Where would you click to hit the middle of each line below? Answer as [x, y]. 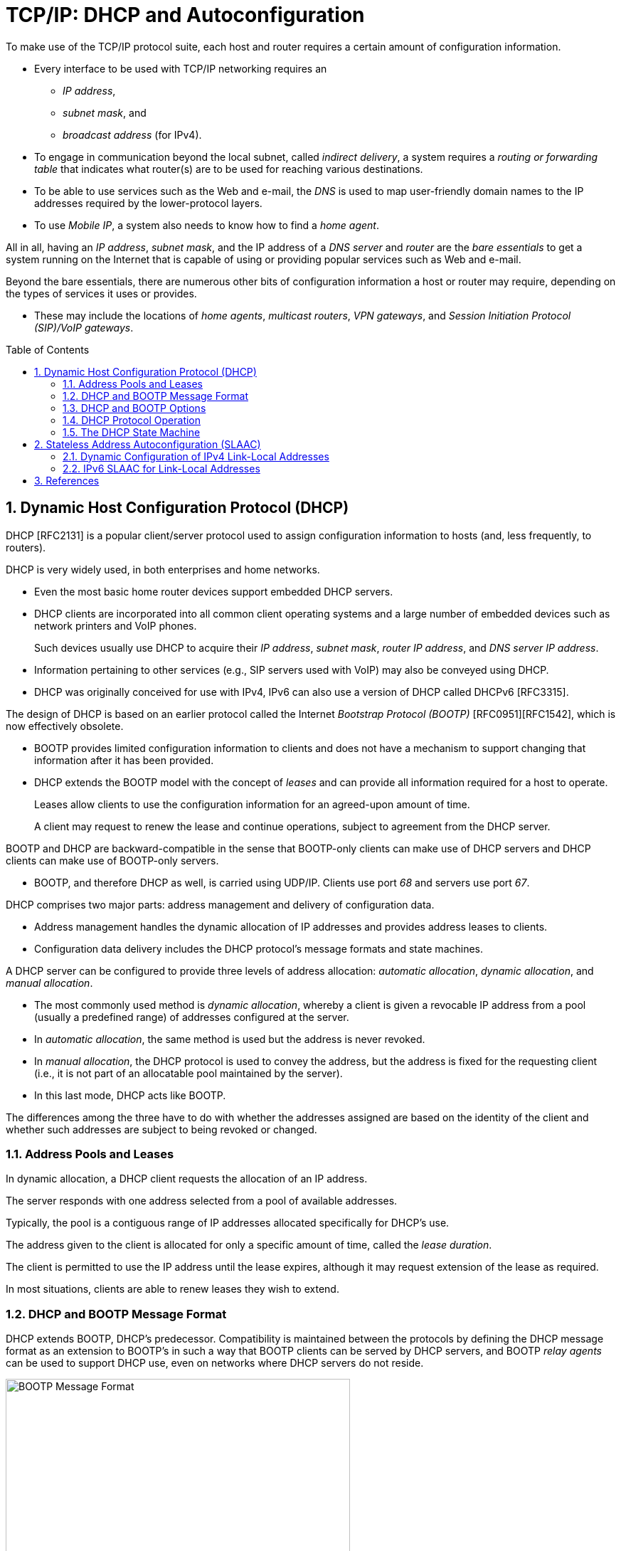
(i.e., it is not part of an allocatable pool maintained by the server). [189, 1073]
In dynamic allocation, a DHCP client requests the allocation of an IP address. [187, 1179]
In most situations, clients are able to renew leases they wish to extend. [172, 1289]
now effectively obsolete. [65, 726]
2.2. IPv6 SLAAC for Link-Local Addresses [161, 468]
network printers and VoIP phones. [116, 625]
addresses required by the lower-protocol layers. [148, 203]
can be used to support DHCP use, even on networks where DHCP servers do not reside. [215, 1363]
